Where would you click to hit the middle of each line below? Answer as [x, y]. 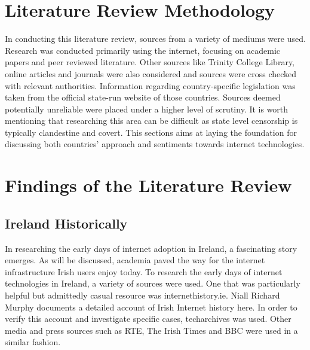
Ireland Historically [66, 223]
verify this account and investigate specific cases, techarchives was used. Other [148, 319]
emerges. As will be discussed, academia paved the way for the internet [135, 260]
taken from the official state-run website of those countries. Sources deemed [143, 97]
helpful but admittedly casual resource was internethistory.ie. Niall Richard [142, 295]
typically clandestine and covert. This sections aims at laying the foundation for [151, 132]
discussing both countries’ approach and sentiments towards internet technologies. [155, 144]
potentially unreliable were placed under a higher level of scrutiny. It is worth [147, 109]
